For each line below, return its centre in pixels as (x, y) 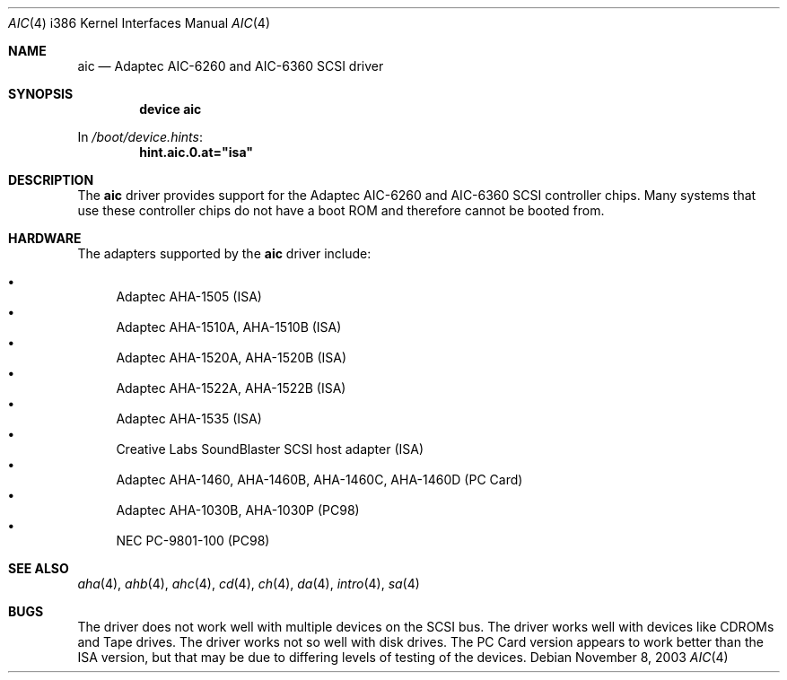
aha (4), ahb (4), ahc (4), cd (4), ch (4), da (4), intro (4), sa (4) (249, 584)
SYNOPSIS (41, 94)
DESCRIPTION (51, 180)
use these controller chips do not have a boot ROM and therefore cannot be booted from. (341, 210)
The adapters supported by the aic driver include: (224, 253)
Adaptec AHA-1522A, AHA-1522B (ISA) (231, 388)
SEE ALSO (39, 568)
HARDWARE (45, 238)
